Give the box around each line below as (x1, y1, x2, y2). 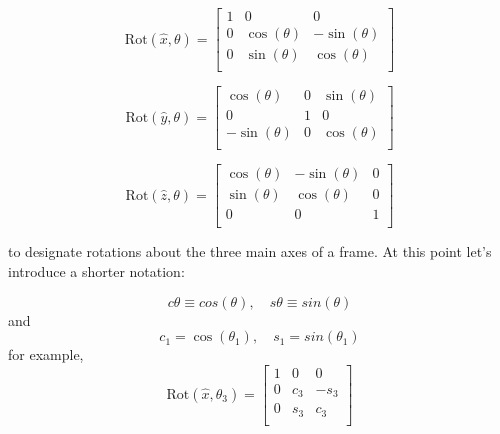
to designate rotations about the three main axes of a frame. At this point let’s (8, 241, 492, 262)
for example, (8, 344, 84, 365)
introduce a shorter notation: (8, 260, 185, 281)
